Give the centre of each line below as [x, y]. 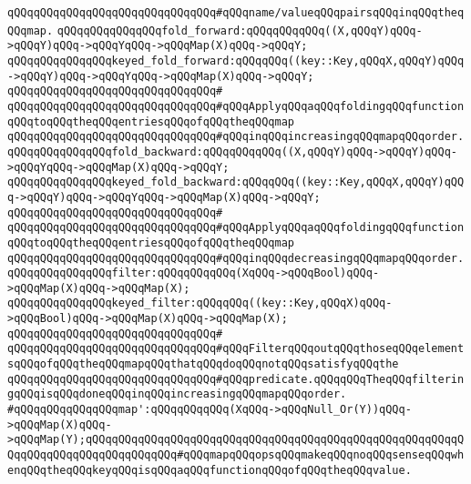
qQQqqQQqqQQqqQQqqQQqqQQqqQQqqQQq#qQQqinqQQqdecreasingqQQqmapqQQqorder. [236, 258]
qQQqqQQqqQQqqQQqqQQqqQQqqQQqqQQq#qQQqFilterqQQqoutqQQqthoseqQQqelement [236, 349]
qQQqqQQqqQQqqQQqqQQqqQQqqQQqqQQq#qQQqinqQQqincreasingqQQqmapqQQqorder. [236, 137]
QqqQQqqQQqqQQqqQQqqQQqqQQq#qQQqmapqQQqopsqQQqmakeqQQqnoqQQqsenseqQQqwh [236, 455]
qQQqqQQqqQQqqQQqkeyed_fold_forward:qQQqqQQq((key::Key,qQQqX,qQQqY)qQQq [236, 60]
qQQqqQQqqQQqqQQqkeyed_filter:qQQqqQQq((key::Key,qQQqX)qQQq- [200, 303]
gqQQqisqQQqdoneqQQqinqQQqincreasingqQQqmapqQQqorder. [177, 394]
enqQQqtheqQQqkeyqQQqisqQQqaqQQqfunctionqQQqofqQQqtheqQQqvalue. [210, 470]
